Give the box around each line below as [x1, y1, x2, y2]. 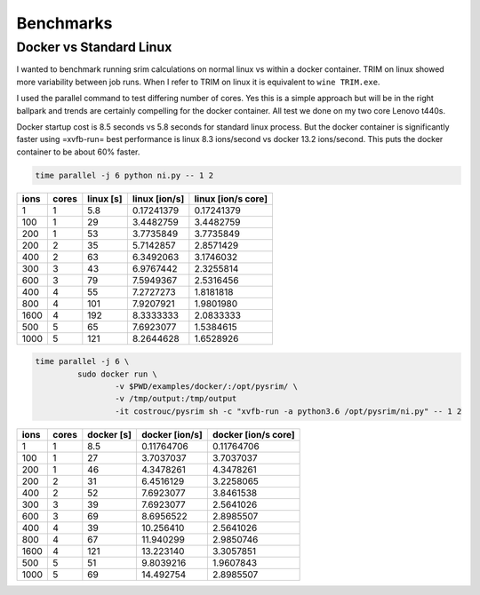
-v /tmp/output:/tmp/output [114, 393, 237, 404]
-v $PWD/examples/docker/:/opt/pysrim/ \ [114, 382, 298, 392]
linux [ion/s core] [194, 192, 268, 204]
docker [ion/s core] [212, 428, 295, 440]
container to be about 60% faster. [16, 147, 140, 157]
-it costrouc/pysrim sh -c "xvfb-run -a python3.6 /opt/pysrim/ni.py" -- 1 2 [114, 406, 462, 416]
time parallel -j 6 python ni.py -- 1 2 [35, 170, 213, 180]
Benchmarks [16, 13, 113, 33]
